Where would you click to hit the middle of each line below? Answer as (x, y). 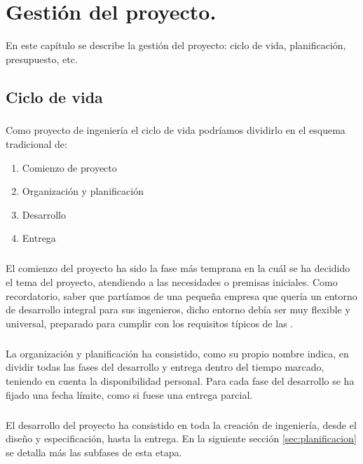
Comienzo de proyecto (69, 167)
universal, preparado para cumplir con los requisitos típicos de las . (150, 323)
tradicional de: (36, 144)
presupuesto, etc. (42, 59)
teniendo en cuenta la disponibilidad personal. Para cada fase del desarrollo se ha (180, 380)
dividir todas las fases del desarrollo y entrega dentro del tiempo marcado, (165, 367)
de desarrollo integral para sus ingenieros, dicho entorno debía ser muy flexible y (178, 309)
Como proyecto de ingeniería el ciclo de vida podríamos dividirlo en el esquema (176, 130)
